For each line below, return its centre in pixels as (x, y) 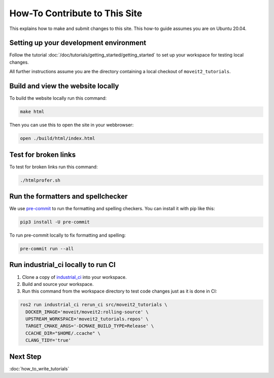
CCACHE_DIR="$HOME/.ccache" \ (63, 333)
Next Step (25, 356)
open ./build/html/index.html (58, 138)
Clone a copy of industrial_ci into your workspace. (74, 277)
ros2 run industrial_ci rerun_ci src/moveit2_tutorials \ (94, 305)
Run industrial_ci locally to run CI (63, 265)
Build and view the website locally (64, 86)
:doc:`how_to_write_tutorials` (39, 368)
